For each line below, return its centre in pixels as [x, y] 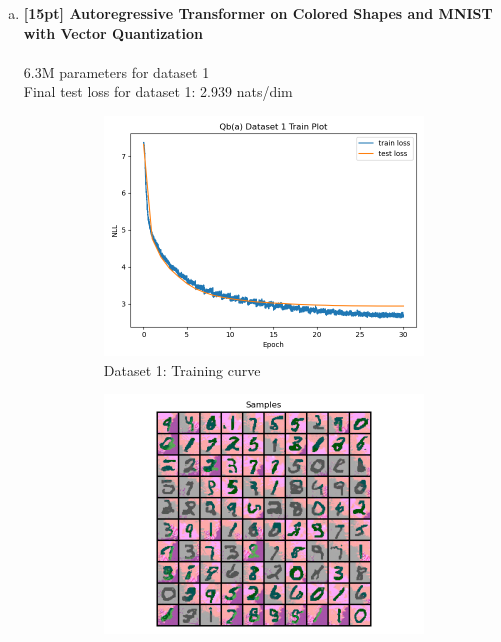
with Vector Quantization [113, 32]
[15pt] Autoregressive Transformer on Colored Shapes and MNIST [258, 13]
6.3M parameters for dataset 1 [116, 71]
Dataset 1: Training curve [182, 369]
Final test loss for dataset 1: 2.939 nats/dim [158, 91]
